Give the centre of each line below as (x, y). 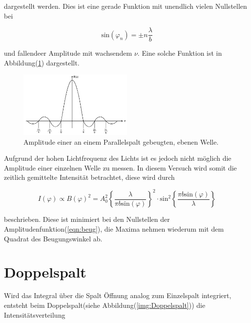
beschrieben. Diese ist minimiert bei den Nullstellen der (87, 219)
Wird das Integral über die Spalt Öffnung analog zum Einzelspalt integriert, (118, 295)
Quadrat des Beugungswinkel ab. (53, 238)
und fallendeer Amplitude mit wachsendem (68, 53)
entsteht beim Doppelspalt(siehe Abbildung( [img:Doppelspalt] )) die (105, 305)
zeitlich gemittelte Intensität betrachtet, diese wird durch (89, 177)
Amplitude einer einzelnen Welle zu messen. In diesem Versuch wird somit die (120, 167)
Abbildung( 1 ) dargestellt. (42, 62)
